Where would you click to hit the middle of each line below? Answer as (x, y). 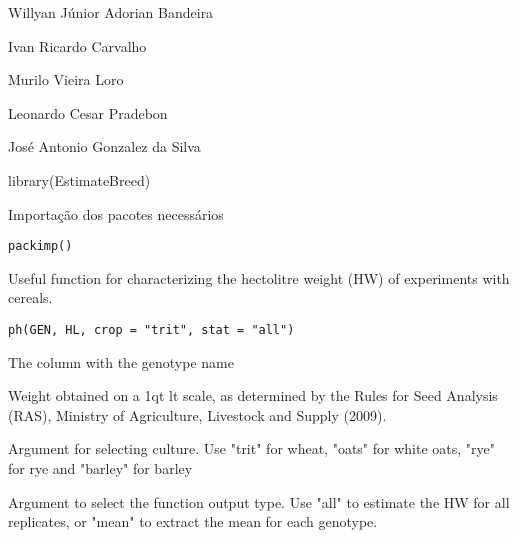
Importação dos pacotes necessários (116, 213)
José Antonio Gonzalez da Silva (104, 146)
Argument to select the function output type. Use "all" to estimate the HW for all (259, 501)
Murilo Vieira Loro (66, 79)
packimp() (40, 246)
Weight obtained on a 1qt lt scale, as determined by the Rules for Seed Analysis (253, 395)
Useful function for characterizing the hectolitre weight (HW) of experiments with (259, 277)
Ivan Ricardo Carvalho (77, 45)
